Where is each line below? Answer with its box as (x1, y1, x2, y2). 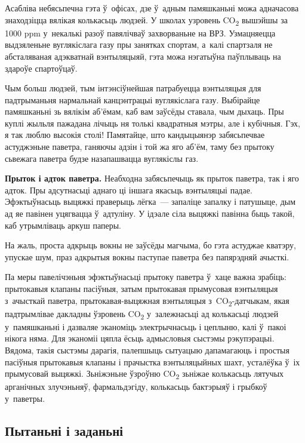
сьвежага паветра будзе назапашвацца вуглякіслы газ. (5, 152, 199, 164)
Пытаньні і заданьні (5, 421, 124, 439)
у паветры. (5, 392, 45, 404)
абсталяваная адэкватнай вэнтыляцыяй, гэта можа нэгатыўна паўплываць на (5, 50, 281, 62)
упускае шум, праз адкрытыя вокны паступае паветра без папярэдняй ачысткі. (5, 250, 289, 263)
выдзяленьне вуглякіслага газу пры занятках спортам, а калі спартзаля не (5, 38, 273, 51)
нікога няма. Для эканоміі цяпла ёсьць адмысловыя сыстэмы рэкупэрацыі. (5, 332, 275, 344)
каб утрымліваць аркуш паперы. (5, 219, 121, 231)
